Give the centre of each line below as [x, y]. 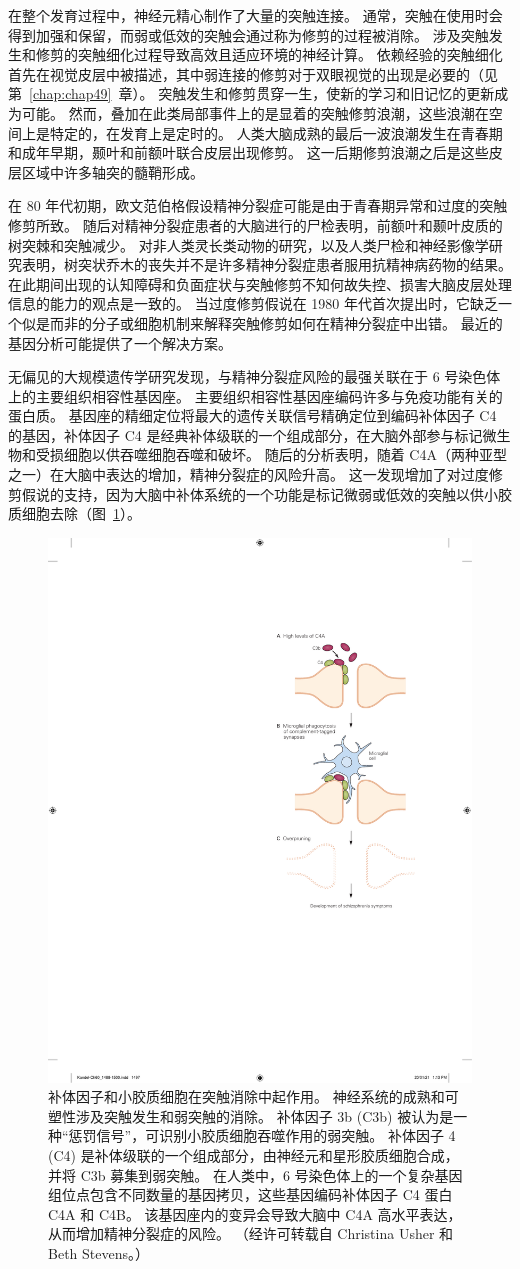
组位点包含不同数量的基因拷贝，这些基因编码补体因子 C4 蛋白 [250, 1194]
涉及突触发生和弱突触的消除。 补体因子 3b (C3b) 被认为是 [264, 1115]
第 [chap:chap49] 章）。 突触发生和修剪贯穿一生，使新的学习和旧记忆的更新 [251, 93]
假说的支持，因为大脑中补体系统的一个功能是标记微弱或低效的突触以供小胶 [266, 493]
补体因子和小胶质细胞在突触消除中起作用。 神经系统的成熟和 [246, 1096]
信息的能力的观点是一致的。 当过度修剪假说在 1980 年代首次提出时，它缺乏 [253, 303]
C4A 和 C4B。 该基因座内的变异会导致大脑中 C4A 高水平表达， [255, 1213]
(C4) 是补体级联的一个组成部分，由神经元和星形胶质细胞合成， [253, 1154]
